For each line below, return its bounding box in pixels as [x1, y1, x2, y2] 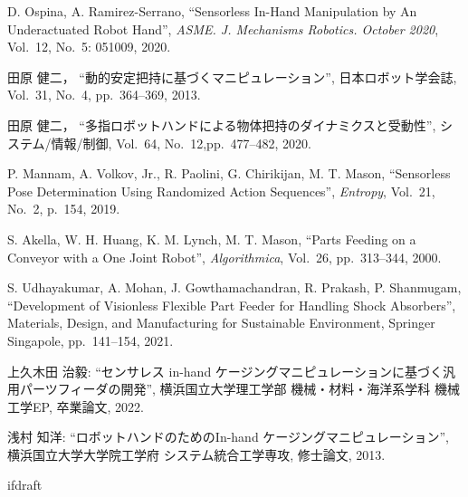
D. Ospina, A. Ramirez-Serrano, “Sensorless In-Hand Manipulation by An [7, 2, 417, 20]
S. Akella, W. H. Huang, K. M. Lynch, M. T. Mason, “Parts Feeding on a [7, 229, 416, 248]
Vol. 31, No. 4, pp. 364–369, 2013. [7, 85, 201, 104]
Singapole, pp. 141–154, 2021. [7, 330, 174, 349]
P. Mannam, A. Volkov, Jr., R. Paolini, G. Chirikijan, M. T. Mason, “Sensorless [7, 164, 451, 183]
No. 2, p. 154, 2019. [7, 199, 120, 218]
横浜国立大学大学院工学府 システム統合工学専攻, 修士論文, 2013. [7, 444, 386, 464]
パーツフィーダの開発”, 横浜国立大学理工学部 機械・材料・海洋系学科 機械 [19, 379, 460, 398]
